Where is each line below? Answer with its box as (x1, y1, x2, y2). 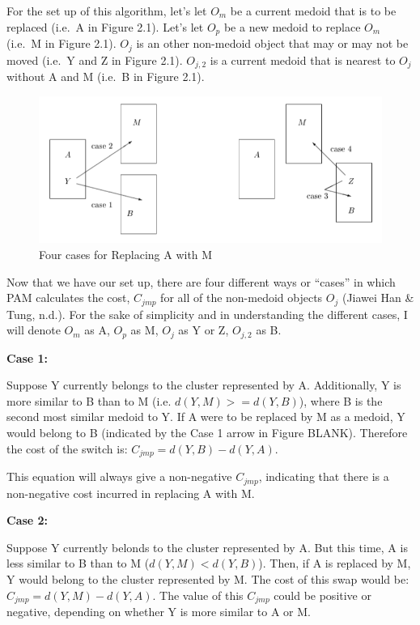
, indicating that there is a (258, 468, 389, 485)
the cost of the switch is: (6, 440, 128, 457)
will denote (6, 321, 61, 338)
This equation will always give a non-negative (6, 468, 232, 485)
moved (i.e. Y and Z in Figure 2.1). (6, 51, 183, 68)
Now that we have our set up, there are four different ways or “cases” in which (6, 273, 396, 290)
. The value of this (152, 586, 244, 603)
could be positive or (274, 586, 371, 603)
